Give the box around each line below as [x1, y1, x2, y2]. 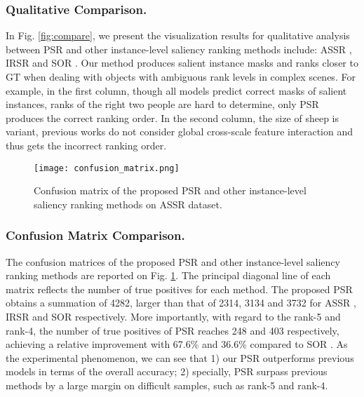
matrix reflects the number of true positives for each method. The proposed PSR [6, 281, 353, 296]
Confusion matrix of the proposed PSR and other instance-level [34, 183, 306, 198]
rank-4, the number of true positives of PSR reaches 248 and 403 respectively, [6, 323, 339, 337]
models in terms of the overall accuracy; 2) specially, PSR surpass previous [6, 364, 328, 379]
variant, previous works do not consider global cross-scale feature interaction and [6, 124, 353, 139]
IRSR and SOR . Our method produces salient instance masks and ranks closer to [6, 55, 358, 70]
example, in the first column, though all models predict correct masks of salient [6, 83, 347, 97]
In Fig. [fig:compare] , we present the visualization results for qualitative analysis [6, 28, 350, 43]
